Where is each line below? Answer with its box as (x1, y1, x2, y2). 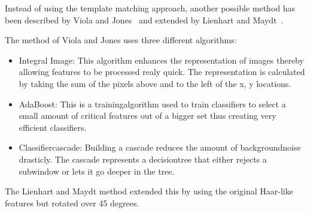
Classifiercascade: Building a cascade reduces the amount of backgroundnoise (19, 141, 301, 154)
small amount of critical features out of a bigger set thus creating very (19, 109, 276, 122)
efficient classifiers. (19, 121, 87, 133)
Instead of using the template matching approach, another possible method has (5, 2, 296, 14)
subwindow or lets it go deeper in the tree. (19, 164, 175, 177)
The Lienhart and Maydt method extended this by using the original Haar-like (5, 185, 293, 197)
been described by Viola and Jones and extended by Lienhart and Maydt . (5, 13, 284, 26)
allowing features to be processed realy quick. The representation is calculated (19, 65, 305, 78)
